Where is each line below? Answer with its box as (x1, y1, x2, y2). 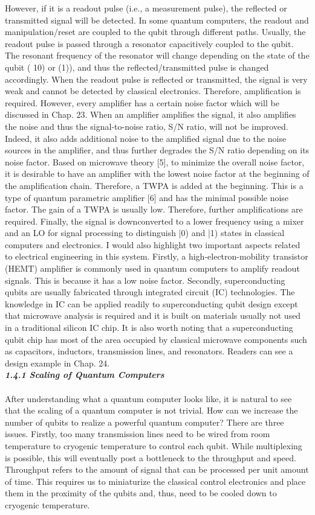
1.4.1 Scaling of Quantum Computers (5, 368, 164, 381)
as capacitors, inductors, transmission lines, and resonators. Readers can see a (5, 345, 293, 357)
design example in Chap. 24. (5, 356, 110, 369)
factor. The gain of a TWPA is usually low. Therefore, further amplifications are (5, 203, 303, 216)
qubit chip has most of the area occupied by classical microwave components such (5, 333, 307, 345)
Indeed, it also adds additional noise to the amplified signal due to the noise (5, 132, 287, 144)
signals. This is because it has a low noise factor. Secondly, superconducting (5, 273, 285, 286)
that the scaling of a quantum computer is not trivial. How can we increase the (5, 404, 298, 417)
